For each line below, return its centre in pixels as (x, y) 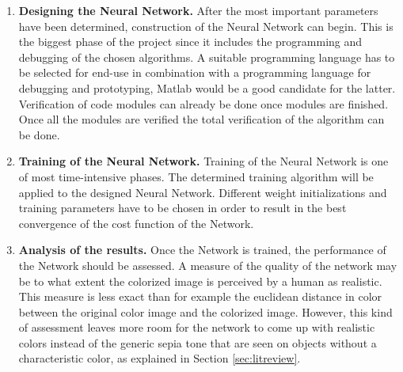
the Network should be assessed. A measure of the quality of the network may (208, 265)
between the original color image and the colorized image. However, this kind (205, 311)
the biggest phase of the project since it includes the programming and (190, 42)
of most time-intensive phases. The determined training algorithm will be (196, 176)
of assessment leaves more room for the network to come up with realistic (197, 327)
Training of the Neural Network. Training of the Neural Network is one (203, 161)
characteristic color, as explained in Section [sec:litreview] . (160, 358)
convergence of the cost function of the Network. (136, 223)
